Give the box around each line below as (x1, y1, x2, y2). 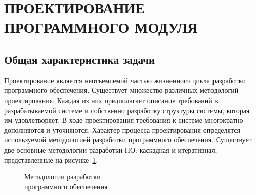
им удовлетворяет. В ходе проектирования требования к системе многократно (4, 115, 243, 125)
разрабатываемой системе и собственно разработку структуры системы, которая (4, 105, 250, 115)
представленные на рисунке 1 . (4, 154, 98, 165)
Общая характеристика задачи (4, 51, 155, 67)
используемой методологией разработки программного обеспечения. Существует (4, 134, 252, 145)
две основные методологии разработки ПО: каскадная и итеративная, (4, 144, 217, 155)
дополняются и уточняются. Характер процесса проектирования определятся (4, 124, 240, 135)
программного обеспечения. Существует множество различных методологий (4, 85, 239, 95)
